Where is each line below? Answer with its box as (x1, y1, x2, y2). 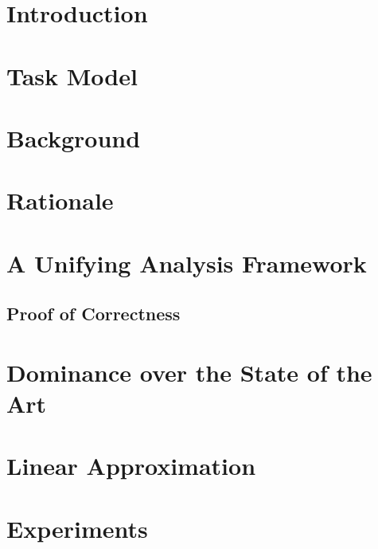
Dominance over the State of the (6, 355, 372, 388)
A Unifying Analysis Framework (6, 246, 367, 279)
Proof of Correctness (6, 301, 181, 326)
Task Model (6, 59, 138, 92)
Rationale (6, 184, 114, 217)
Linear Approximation (6, 449, 256, 482)
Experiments (6, 512, 148, 544)
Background (6, 121, 141, 154)
